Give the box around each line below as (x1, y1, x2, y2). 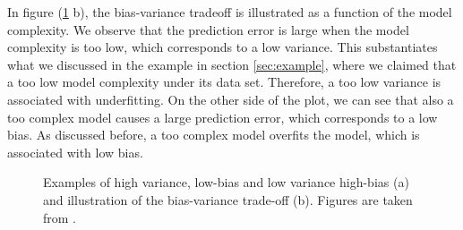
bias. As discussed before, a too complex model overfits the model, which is (7, 125, 420, 144)
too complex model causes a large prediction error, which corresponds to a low (7, 107, 438, 126)
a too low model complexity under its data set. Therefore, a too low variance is (7, 72, 442, 91)
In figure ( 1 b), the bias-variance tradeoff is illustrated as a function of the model (7, 3, 452, 21)
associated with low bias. (7, 142, 143, 161)
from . (43, 208, 77, 226)
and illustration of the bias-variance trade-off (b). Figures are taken (43, 190, 413, 209)
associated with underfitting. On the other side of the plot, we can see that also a (7, 89, 454, 108)
